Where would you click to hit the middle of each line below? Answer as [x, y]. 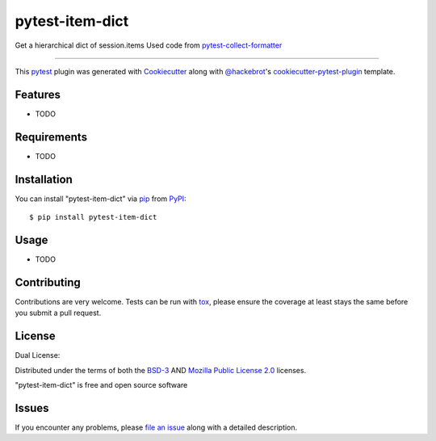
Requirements [51, 137]
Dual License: [38, 355]
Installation [44, 179]
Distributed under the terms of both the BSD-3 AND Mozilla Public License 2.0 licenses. [161, 370]
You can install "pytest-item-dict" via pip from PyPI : [101, 199]
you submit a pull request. [58, 313]
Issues [32, 408]
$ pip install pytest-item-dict [93, 217]
